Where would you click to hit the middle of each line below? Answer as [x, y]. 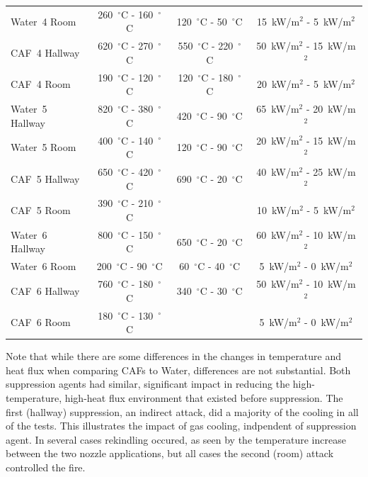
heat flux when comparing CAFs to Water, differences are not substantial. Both [178, 370]
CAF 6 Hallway [45, 290]
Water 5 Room [44, 147]
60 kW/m [278, 234]
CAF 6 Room [41, 322]
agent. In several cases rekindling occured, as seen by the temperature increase [176, 439]
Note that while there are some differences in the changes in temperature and [174, 356]
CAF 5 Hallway [45, 178]
